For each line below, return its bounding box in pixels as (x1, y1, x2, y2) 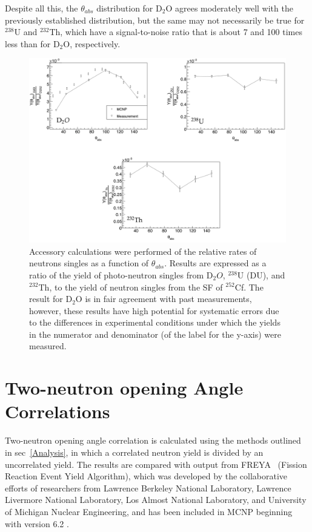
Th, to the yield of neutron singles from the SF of (38, 280, 223, 293)
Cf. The (234, 280, 264, 293)
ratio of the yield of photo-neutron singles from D (29, 268, 213, 281)
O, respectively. (63, 37, 121, 50)
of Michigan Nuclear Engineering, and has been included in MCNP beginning (5, 505, 293, 517)
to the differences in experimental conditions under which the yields (29, 316, 280, 329)
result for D (29, 292, 73, 305)
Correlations (5, 399, 110, 424)
